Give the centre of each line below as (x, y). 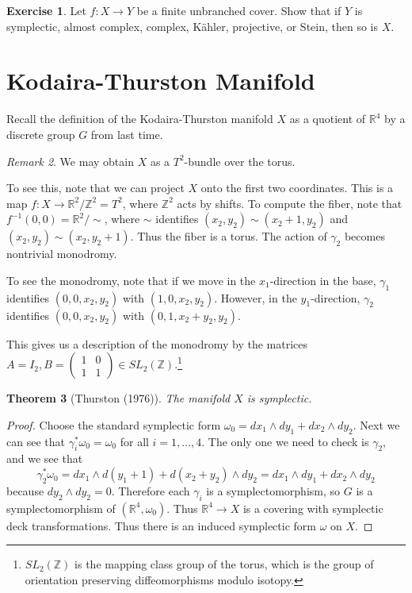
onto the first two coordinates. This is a (297, 188)
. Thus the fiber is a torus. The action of (229, 236)
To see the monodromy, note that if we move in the (131, 280)
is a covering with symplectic (313, 508)
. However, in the (256, 297)
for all (134, 441)
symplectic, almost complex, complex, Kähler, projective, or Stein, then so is (193, 26)
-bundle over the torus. (240, 161)
